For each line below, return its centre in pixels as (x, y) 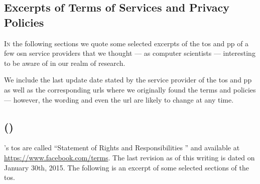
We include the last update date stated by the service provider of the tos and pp (128, 80)
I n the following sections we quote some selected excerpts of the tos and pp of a (126, 43)
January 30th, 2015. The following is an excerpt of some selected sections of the (126, 167)
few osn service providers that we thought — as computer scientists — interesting (130, 53)
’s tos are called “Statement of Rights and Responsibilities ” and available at (122, 148)
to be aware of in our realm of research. (65, 63)
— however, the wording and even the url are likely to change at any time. (119, 99)
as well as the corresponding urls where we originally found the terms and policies (130, 89)
